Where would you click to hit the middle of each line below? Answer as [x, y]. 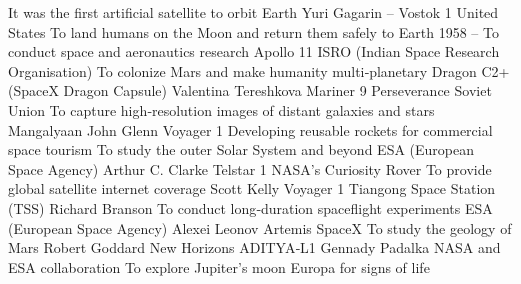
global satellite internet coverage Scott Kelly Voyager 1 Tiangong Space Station [252, 188]
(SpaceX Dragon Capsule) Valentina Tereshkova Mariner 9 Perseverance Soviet [250, 90]
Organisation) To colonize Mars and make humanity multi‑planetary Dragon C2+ [259, 70]
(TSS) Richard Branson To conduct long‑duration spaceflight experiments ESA [250, 207]
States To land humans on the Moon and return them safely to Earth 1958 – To [253, 31]
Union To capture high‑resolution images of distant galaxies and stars [221, 109]
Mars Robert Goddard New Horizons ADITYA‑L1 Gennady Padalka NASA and [254, 247]
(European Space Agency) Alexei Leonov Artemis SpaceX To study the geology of [260, 227]
